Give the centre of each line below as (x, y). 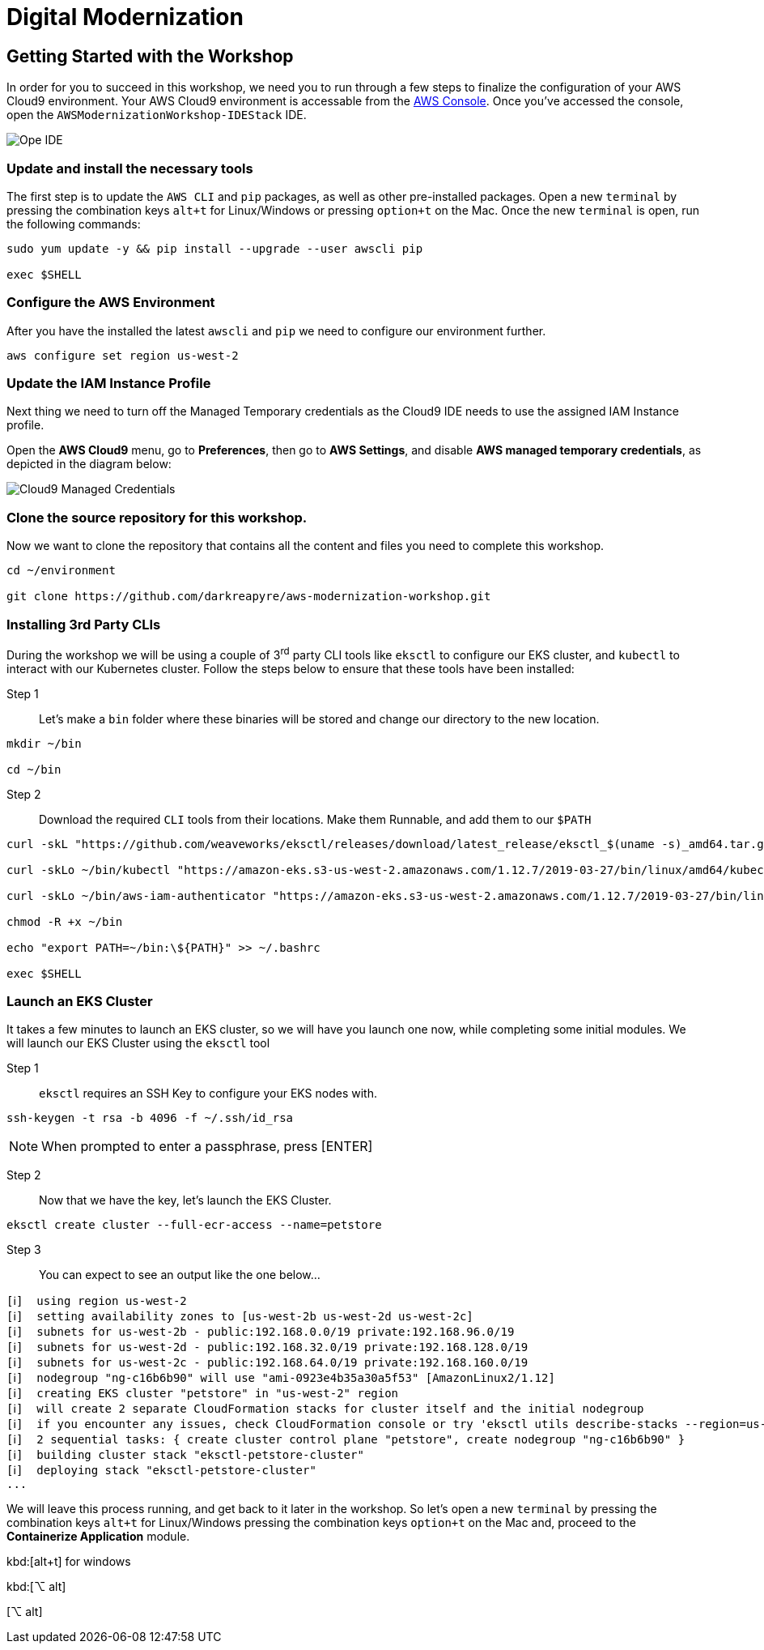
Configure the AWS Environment (111, 303)
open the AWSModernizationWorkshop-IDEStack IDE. (157, 115)
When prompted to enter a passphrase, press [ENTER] (207, 1147)
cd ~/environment (61, 571)
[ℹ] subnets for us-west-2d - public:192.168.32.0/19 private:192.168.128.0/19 (267, 1347)
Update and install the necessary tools (130, 168)
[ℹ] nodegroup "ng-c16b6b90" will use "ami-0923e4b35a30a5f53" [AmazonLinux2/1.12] (281, 1378)
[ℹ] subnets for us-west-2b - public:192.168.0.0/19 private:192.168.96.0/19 (261, 1332)
